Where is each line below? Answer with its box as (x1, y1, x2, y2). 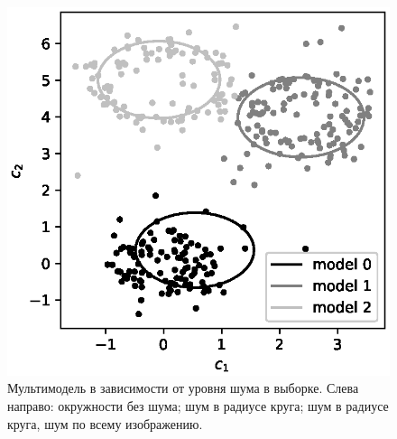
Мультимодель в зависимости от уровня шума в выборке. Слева (7, 378, 359, 397)
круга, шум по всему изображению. (7, 414, 203, 433)
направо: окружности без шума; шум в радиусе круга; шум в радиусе (7, 396, 389, 415)
